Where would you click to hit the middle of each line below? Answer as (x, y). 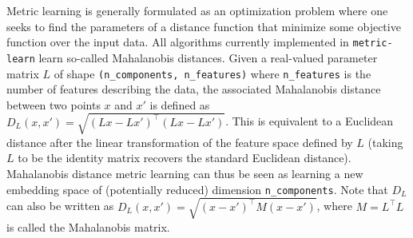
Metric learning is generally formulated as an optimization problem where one (197, 10)
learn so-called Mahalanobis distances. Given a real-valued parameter (208, 57)
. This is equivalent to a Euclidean (310, 121)
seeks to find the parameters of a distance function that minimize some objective (204, 26)
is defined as (180, 104)
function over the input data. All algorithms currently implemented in (178, 42)
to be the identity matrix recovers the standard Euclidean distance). (185, 158)
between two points (54, 104)
